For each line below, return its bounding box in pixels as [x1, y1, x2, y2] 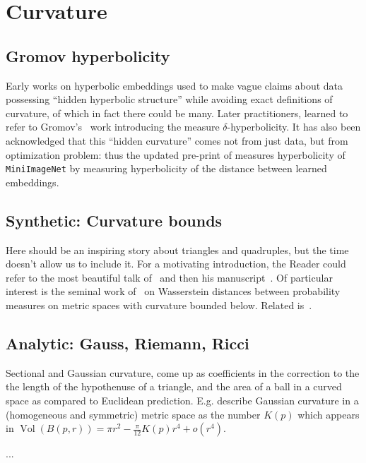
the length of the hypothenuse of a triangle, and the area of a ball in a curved [6, 379, 342, 394]
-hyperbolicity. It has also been [227, 119, 361, 134]
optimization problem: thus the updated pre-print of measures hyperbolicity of [6, 147, 346, 162]
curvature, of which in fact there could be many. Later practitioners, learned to [6, 105, 348, 120]
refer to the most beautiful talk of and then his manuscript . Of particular [6, 270, 333, 284]
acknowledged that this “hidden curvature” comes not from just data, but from [6, 133, 348, 148]
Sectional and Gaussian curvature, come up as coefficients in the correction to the [6, 365, 360, 380]
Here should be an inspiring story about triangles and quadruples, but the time [6, 242, 349, 257]
